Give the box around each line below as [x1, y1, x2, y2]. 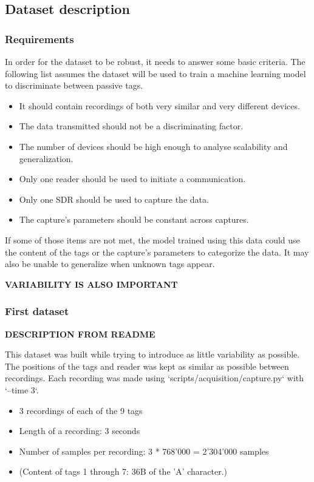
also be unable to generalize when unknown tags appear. [5, 257, 215, 270]
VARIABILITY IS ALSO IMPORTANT [5, 277, 178, 290]
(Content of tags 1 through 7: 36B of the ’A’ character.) [19, 465, 228, 478]
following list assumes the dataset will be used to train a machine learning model [5, 67, 306, 80]
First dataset [5, 304, 69, 319]
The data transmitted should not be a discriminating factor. [19, 120, 244, 132]
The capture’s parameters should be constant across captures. [19, 213, 249, 226]
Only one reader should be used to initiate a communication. [19, 172, 246, 185]
